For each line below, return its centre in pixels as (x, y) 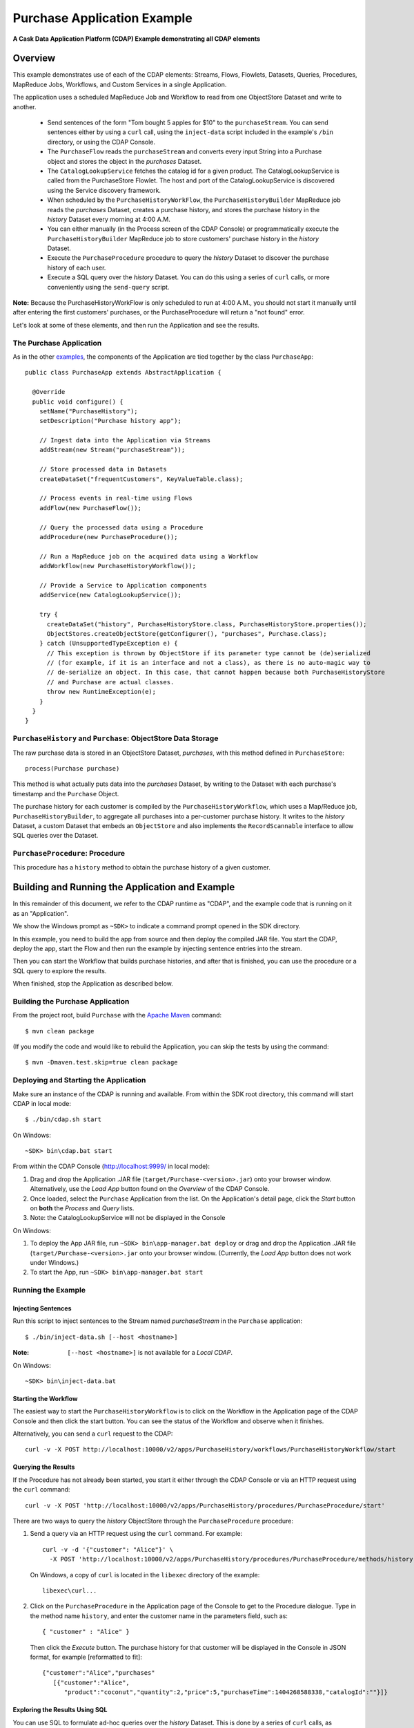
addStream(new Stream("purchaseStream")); (112, 450)
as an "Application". (41, 913)
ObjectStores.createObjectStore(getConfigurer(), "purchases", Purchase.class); (187, 633)
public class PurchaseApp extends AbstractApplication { (124, 373)
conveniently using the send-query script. (108, 287)
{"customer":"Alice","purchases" (99, 1673)
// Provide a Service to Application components (123, 585)
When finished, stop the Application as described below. (93, 984)
